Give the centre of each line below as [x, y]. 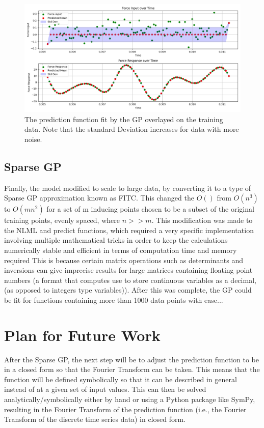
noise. [33, 139]
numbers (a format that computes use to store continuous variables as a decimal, [130, 280]
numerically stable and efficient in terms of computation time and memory [121, 250]
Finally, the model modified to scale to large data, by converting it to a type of [128, 188]
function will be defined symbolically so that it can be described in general [121, 379]
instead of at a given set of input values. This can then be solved [105, 389]
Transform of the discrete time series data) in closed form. [95, 419]
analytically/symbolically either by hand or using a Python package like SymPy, [130, 399]
